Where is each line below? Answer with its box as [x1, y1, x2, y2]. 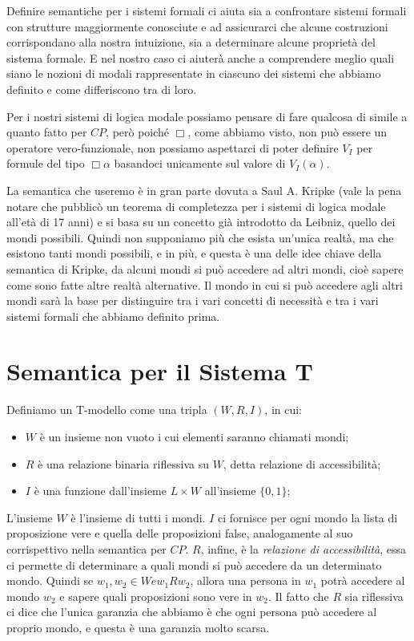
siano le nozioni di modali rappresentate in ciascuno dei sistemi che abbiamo [6, 65, 381, 82]
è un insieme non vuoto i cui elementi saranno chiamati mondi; [39, 428, 349, 444]
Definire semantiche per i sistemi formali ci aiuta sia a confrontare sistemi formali [6, 2, 407, 18]
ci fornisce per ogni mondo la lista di [217, 509, 398, 525]
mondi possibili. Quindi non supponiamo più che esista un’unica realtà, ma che [6, 229, 394, 245]
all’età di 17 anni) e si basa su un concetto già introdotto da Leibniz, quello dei [6, 213, 396, 230]
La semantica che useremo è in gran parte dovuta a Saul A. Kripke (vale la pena [6, 181, 402, 198]
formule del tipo [6, 155, 85, 172]
